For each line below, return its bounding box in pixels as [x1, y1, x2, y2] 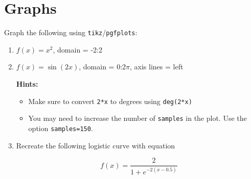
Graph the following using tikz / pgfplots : [4, 27, 138, 38]
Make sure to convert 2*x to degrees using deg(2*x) [28, 95, 192, 106]
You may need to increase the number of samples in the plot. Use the [28, 113, 247, 123]
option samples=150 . [28, 122, 93, 133]
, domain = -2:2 [53, 44, 102, 55]
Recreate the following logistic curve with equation [16, 140, 175, 150]
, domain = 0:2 [79, 61, 126, 72]
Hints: [16, 78, 38, 89]
